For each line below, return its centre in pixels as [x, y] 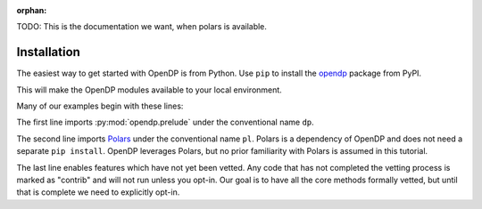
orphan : [32, 10]
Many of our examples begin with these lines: [100, 106]
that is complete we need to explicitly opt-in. [98, 192]
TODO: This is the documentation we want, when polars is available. [142, 27]
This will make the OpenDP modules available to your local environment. [150, 90]
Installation [48, 52]
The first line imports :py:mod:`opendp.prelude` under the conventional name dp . [165, 122]
